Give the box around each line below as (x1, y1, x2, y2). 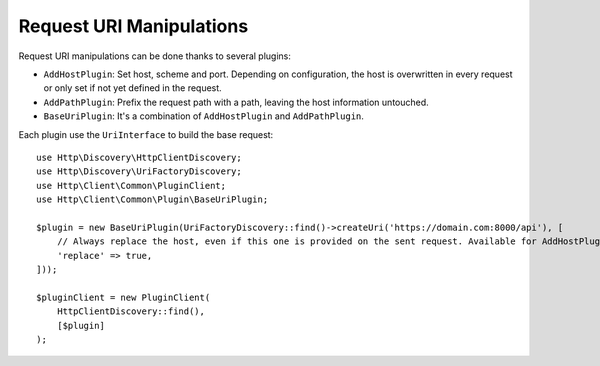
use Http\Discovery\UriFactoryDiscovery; (36, 166, 242, 177)
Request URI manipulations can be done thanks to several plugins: (18, 50, 292, 62)
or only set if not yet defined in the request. (43, 82, 222, 94)
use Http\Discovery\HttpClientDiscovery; (36, 151, 242, 163)
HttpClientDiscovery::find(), (56, 306, 205, 317)
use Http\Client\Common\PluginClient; (36, 180, 227, 191)
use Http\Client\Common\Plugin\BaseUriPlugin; (36, 194, 269, 205)
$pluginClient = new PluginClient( (36, 291, 211, 303)
